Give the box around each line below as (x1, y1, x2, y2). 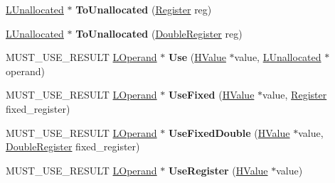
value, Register (262, 87, 327, 102)
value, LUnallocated (234, 50, 321, 65)
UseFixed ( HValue (168, 87, 255, 102)
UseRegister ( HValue (168, 162, 268, 177)
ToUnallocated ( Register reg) (75, 2, 212, 16)
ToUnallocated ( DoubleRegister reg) (75, 26, 243, 40)
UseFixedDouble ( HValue (168, 125, 290, 140)
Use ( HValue (168, 50, 226, 65)
